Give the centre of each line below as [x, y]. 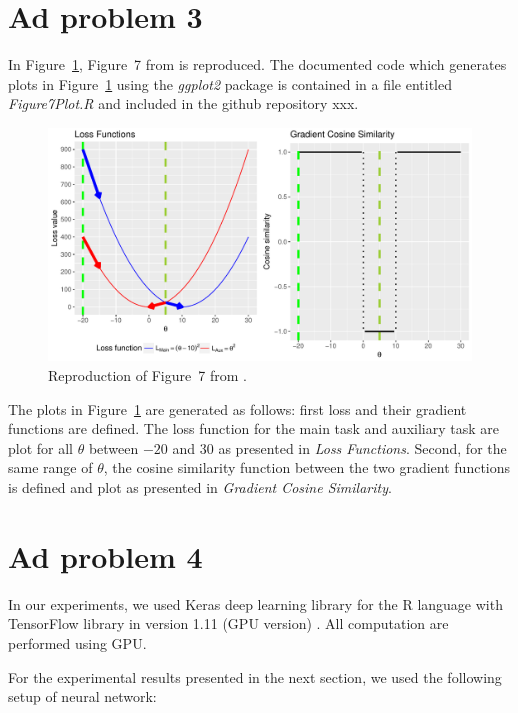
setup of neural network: [82, 696]
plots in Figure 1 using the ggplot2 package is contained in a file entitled [230, 83]
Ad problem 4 [105, 555]
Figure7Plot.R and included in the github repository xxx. [183, 103]
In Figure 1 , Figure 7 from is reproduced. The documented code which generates [257, 64]
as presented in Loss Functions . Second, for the [362, 447]
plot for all [41, 447]
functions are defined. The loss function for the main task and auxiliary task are [253, 428]
